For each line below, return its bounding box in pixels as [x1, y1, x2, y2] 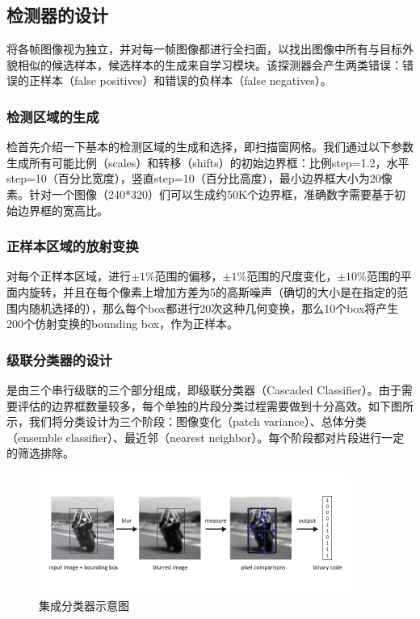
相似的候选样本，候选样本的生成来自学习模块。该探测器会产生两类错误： [17, 56, 402, 73]
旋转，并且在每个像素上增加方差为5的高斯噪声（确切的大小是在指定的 [28, 283, 397, 300]
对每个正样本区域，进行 [6, 267, 131, 284]
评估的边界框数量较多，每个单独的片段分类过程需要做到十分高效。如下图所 [17, 397, 414, 414]
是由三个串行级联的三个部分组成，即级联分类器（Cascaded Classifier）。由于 [6, 381, 401, 398]
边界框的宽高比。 [17, 201, 108, 218]
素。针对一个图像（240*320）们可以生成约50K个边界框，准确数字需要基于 [6, 185, 394, 202]
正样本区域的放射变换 [6, 236, 139, 256]
